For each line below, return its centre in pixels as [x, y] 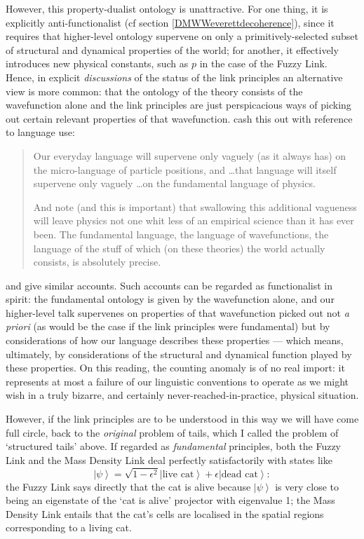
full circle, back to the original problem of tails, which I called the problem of [172, 432]
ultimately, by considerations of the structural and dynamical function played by [179, 354]
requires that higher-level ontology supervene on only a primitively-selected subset [182, 36]
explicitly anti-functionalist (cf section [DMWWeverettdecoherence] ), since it [170, 22]
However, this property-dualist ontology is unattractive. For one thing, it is [167, 8]
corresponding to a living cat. [69, 527]
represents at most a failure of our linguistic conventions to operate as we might [177, 381]
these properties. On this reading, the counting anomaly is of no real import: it [175, 368]
